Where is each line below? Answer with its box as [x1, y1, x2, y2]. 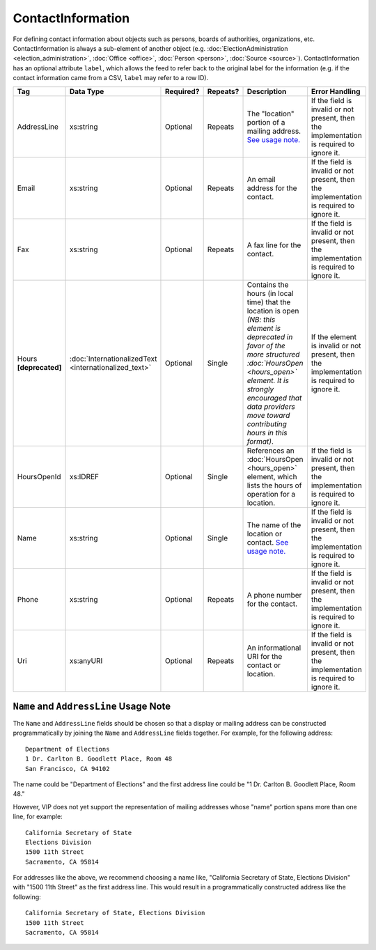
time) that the [246, 297, 291, 306]
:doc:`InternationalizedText [70, 354, 157, 364]
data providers [246, 401, 295, 411]
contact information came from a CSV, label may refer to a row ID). [13, 74, 209, 82]
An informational [246, 643, 301, 653]
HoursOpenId [17, 472, 62, 481]
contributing [246, 419, 287, 428]
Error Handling [311, 86, 361, 96]
